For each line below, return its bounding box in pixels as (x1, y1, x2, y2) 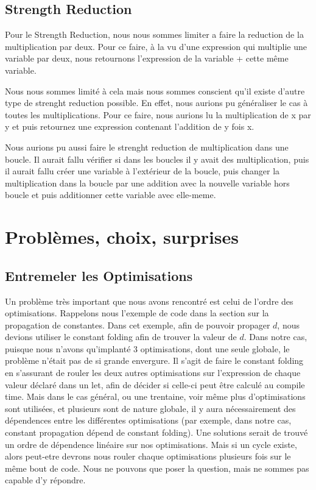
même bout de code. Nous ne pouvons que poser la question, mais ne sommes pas (5, 461, 309, 474)
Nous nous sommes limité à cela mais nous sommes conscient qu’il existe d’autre (5, 84, 305, 97)
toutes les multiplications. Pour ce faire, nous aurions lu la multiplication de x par (5, 108, 311, 121)
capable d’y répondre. (5, 474, 86, 486)
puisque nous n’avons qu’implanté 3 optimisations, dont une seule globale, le (5, 342, 290, 355)
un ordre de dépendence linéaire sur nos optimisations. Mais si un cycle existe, (5, 438, 297, 450)
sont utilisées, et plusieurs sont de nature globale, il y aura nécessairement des (5, 402, 296, 414)
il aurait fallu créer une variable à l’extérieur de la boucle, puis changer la (5, 165, 280, 177)
